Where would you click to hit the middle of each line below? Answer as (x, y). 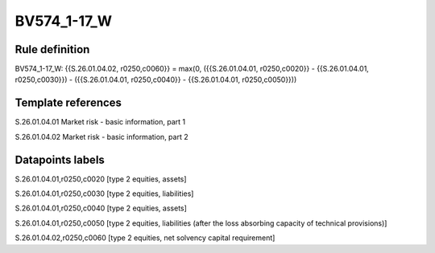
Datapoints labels (60, 159)
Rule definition (52, 49)
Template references (68, 103)
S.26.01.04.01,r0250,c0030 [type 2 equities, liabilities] (104, 194)
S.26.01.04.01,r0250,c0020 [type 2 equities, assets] (101, 179)
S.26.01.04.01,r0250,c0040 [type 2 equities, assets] (101, 208)
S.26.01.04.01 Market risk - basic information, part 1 (100, 122)
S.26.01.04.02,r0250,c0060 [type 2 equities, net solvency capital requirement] (145, 238)
